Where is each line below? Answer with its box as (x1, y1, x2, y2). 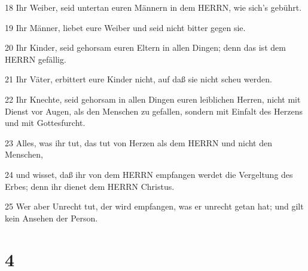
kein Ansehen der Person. (5, 211, 98, 224)
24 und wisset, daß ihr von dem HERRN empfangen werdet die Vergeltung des (5, 168, 293, 180)
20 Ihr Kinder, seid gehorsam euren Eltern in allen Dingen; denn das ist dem (5, 41, 286, 54)
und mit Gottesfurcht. (5, 116, 86, 129)
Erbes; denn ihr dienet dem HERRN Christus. (5, 180, 175, 192)
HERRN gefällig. (5, 53, 66, 65)
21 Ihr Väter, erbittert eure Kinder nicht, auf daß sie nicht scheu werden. (5, 73, 272, 85)
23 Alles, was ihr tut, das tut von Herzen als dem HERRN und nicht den (5, 136, 273, 149)
